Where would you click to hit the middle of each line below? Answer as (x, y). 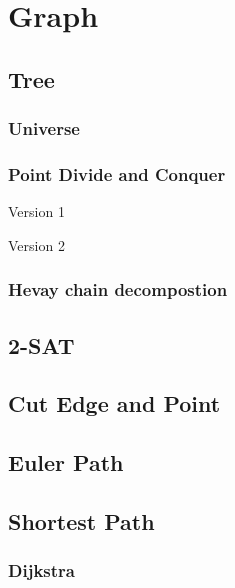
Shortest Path (81, 520)
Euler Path (66, 462)
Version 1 (36, 211)
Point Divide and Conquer (117, 173)
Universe (44, 128)
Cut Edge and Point (114, 403)
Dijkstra (41, 570)
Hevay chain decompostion (118, 289)
